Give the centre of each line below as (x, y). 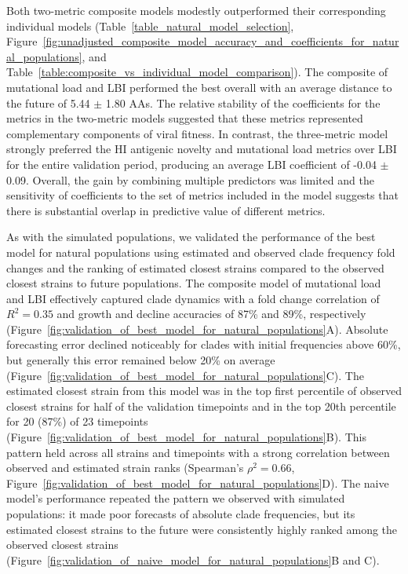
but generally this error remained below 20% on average (141, 360)
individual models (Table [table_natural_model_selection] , (150, 26)
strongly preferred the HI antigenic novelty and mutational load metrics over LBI (202, 149)
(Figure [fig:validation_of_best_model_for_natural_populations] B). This (186, 437)
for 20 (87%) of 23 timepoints (77, 421)
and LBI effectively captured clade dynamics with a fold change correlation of (193, 298)
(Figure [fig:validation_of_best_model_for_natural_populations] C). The (185, 375)
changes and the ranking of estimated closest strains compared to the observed (195, 267)
